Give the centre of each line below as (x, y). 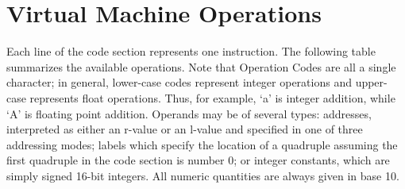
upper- (371, 82)
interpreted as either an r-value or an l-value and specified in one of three (185, 129)
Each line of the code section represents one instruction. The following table (191, 51)
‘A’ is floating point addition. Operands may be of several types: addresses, (189, 113)
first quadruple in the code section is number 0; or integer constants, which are (198, 160)
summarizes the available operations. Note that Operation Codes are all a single (201, 66)
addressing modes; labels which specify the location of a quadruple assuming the (202, 144)
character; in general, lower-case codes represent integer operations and (179, 82)
